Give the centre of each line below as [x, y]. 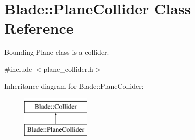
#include [18, 68]
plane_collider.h [68, 68]
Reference [39, 28]
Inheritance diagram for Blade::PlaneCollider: [74, 86]
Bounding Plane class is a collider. [57, 52]
